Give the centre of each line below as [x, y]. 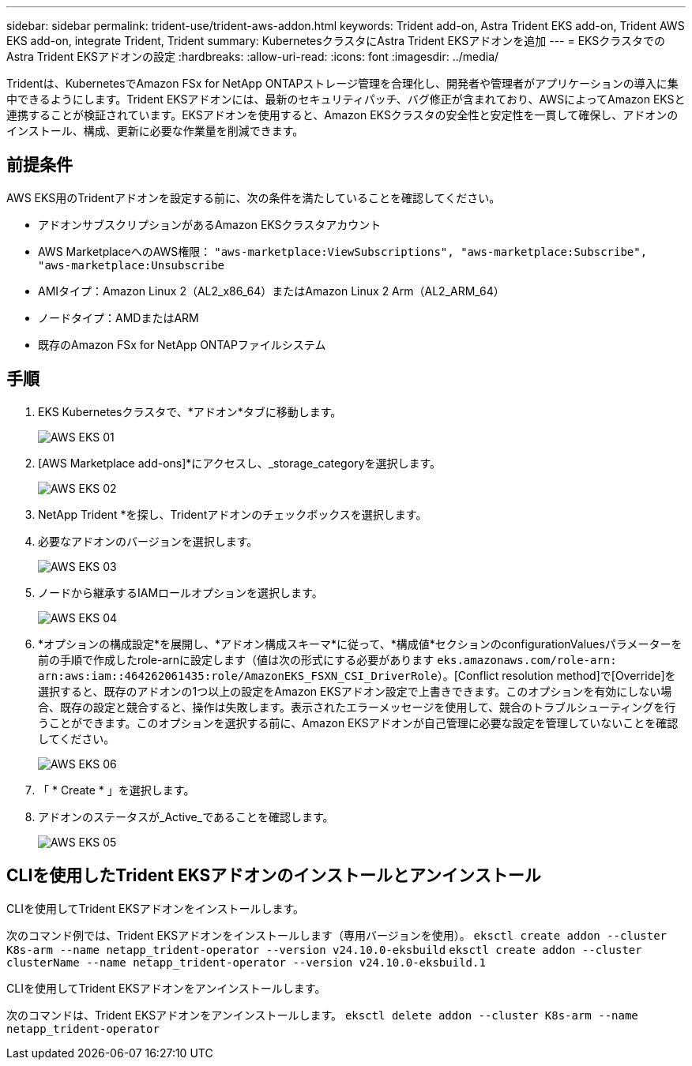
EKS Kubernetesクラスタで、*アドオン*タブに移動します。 [190, 411]
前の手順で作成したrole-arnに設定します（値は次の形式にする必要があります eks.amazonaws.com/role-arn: [327, 659]
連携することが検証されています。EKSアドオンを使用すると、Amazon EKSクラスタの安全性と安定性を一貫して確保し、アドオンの [342, 115]
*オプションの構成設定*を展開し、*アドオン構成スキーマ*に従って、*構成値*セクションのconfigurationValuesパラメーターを [360, 644]
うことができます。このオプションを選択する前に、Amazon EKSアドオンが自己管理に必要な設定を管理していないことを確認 [358, 723]
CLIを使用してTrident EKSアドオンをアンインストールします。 [166, 988]
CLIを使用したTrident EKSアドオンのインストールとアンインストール [274, 876]
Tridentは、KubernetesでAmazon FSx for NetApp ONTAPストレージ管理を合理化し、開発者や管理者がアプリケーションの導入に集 [342, 83]
